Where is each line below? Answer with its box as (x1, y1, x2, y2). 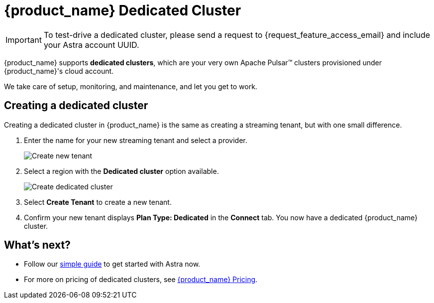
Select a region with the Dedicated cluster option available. (24, 166, 219, 175)
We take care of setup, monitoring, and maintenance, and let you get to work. (4, 82, 257, 91)
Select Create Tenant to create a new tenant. (24, 197, 172, 206)
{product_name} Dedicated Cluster (4, 2, 241, 19)
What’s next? (4, 239, 71, 252)
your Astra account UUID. (43, 39, 139, 50)
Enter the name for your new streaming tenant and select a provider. (24, 136, 247, 145)
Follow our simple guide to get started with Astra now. (24, 260, 201, 269)
